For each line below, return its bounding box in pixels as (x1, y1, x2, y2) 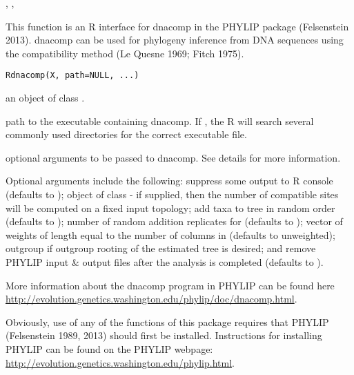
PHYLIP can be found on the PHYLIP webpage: (6, 341, 213, 356)
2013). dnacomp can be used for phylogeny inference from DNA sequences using (6, 32, 344, 47)
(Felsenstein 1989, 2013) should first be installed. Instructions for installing (6, 328, 322, 343)
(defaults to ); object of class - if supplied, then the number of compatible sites (6, 187, 339, 201)
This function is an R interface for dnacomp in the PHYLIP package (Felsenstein (6, 19, 349, 33)
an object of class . (6, 90, 85, 105)
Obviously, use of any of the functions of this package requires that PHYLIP (6, 314, 329, 329)
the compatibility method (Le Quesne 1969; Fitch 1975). (6, 46, 244, 60)
